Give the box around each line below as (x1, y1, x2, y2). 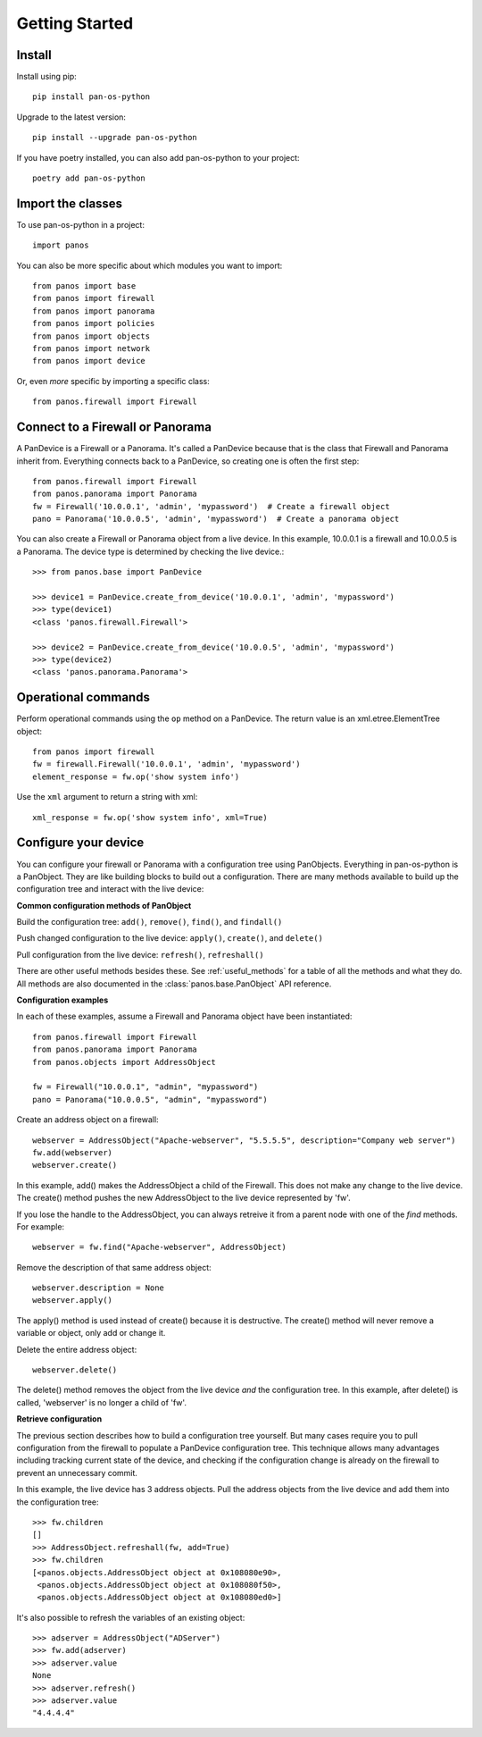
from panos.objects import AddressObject (32, 1057, 216, 1067)
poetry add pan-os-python (32, 173, 146, 183)
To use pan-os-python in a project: (16, 219, 145, 230)
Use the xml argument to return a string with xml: (16, 792, 198, 802)
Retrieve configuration (16, 1414, 103, 1424)
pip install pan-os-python (32, 92, 151, 102)
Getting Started (16, 13, 134, 33)
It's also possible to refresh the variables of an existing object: (16, 1612, 245, 1623)
